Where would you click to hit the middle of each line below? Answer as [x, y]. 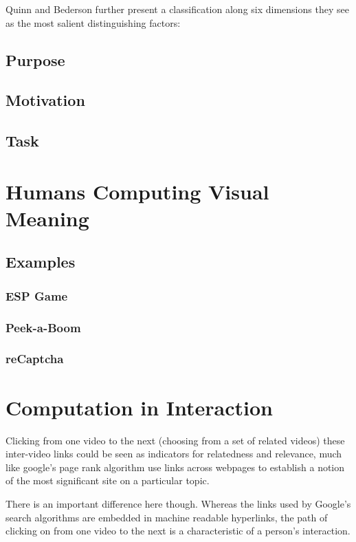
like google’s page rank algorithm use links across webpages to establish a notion [175, 467]
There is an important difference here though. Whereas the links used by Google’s [178, 503]
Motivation [45, 100]
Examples [41, 262]
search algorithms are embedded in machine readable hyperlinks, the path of [167, 517]
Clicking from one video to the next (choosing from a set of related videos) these [175, 440]
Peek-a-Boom [43, 327]
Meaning [47, 218]
